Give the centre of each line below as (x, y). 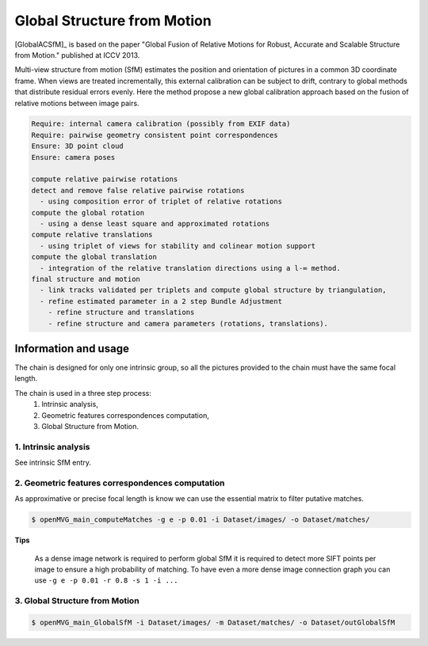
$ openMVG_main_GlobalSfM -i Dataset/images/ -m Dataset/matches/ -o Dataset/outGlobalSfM (213, 622)
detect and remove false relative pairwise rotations (138, 190)
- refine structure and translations (121, 312)
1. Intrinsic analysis (52, 446)
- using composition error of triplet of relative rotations (161, 201)
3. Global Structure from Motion (77, 601)
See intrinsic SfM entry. (53, 462)
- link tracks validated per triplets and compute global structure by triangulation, (214, 290)
